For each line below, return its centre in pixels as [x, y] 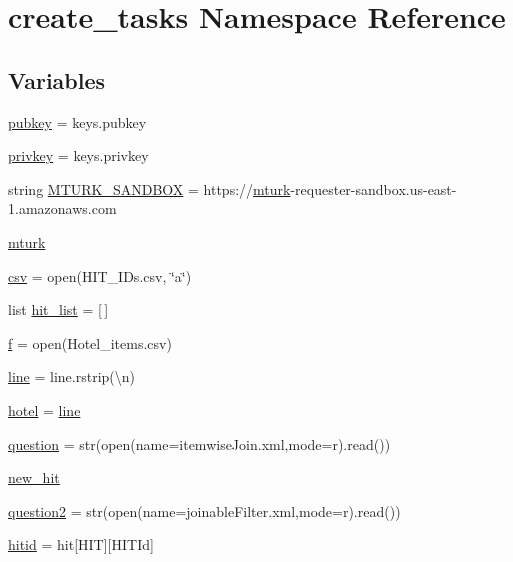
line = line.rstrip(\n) [71, 376]
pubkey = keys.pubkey [77, 121]
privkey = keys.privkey [78, 155]
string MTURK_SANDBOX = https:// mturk [149, 188]
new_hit [34, 477]
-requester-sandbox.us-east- [373, 188]
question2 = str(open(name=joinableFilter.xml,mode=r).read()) [204, 510]
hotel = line [44, 409]
